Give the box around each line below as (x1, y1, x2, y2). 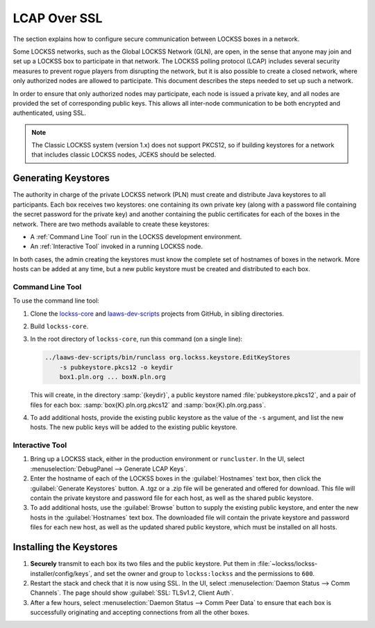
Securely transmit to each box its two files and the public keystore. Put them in (30, 560, 256, 568)
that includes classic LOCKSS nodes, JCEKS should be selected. (31, 150, 217, 159)
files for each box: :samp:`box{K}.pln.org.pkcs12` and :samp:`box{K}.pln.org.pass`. (30, 401, 267, 409)
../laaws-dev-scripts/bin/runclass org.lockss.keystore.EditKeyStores (44, 353, 291, 362)
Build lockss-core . (30, 322, 89, 330)
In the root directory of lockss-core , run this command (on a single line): (30, 335, 243, 344)
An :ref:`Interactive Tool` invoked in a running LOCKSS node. (30, 242, 203, 250)
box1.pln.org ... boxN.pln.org (59, 373, 166, 381)
